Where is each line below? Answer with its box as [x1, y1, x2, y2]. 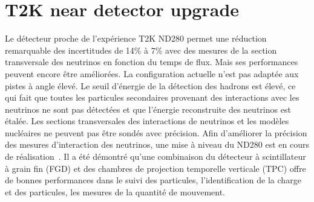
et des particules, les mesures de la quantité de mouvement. [5, 185, 226, 198]
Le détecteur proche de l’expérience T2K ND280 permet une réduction [5, 32, 267, 45]
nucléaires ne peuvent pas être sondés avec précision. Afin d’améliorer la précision [5, 126, 307, 139]
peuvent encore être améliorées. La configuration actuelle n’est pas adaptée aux [5, 67, 299, 80]
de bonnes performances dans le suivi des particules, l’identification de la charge [5, 174, 301, 186]
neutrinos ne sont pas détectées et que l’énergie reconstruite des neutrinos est [5, 103, 291, 115]
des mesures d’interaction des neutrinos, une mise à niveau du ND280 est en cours [5, 138, 309, 151]
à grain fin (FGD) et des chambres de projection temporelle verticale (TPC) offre [5, 162, 306, 174]
